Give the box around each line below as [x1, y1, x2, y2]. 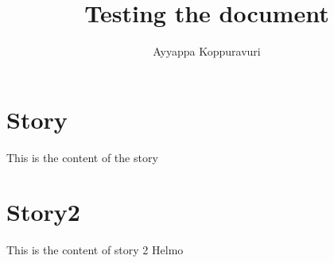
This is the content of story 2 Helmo [6, 242, 184, 258]
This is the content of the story [6, 149, 158, 165]
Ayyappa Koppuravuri [153, 43, 261, 60]
